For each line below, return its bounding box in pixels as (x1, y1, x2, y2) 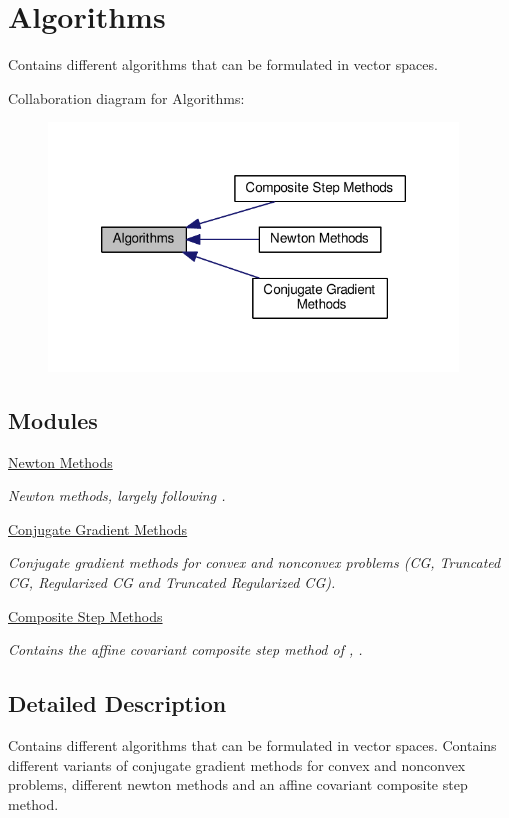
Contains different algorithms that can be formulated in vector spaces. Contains (8, 734, 497, 755)
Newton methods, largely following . (8, 485, 226, 506)
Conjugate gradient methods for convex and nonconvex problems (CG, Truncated (8, 552, 501, 573)
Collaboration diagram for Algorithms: (8, 87, 245, 108)
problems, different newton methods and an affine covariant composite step (8, 774, 468, 795)
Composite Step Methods (8, 605, 163, 626)
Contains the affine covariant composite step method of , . (8, 639, 363, 660)
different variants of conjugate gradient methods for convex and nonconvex (8, 754, 466, 775)
